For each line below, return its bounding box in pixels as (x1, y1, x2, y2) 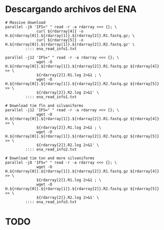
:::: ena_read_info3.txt (25, 199, 77, 204)
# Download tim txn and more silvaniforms (5, 155, 95, 160)
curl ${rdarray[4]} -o (36, 28, 84, 33)
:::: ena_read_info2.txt (25, 146, 77, 152)
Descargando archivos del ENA (5, 3, 137, 15)
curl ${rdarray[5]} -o (36, 37, 84, 42)
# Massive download (5, 20, 46, 25)
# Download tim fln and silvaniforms (5, 103, 84, 108)
